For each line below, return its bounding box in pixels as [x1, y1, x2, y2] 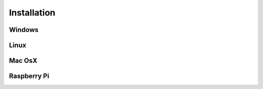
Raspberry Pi [9, 72, 50, 80]
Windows [9, 26, 38, 34]
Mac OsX [9, 57, 38, 65]
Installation [9, 7, 56, 18]
